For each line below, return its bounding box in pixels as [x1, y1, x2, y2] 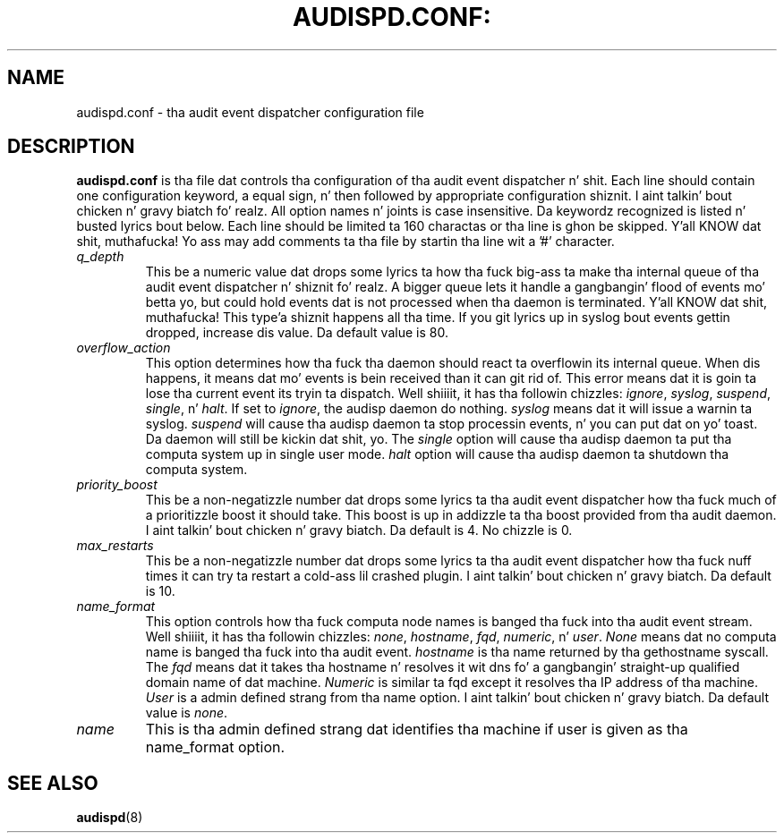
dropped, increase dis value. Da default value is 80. [145, 325, 448, 341]
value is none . [145, 705, 228, 721]
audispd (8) [76, 810, 143, 826]
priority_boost [76, 477, 158, 493]
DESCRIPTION [7, 135, 135, 158]
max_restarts [76, 538, 154, 554]
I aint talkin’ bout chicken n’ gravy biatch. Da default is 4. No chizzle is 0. [145, 522, 573, 539]
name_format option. [145, 738, 285, 757]
